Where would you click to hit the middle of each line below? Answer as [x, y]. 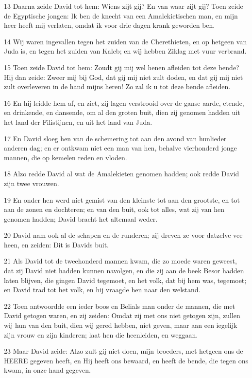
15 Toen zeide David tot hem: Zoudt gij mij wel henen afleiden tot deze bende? [122, 67]
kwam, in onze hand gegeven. [47, 370]
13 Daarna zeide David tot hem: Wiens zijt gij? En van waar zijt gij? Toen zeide [124, 6]
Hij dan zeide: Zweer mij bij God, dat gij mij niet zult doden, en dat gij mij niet [124, 77]
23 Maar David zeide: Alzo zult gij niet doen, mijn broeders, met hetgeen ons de [124, 351]
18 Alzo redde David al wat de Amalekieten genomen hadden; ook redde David [122, 174]
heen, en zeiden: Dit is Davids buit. [56, 244]
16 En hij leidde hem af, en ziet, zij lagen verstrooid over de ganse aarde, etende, [124, 103]
